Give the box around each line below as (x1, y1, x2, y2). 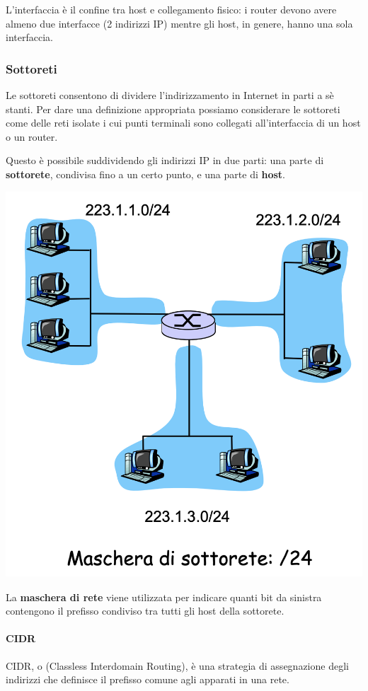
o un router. (6, 129, 58, 144)
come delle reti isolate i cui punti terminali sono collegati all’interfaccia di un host (6, 115, 361, 130)
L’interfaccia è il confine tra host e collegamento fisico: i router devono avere (6, 2, 337, 16)
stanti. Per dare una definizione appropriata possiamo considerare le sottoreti (6, 101, 340, 116)
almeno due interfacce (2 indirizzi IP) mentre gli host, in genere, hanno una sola (6, 16, 353, 30)
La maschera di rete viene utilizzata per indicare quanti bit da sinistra (6, 589, 322, 604)
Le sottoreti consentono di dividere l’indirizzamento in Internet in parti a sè (6, 88, 334, 102)
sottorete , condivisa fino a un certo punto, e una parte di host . (6, 166, 285, 181)
